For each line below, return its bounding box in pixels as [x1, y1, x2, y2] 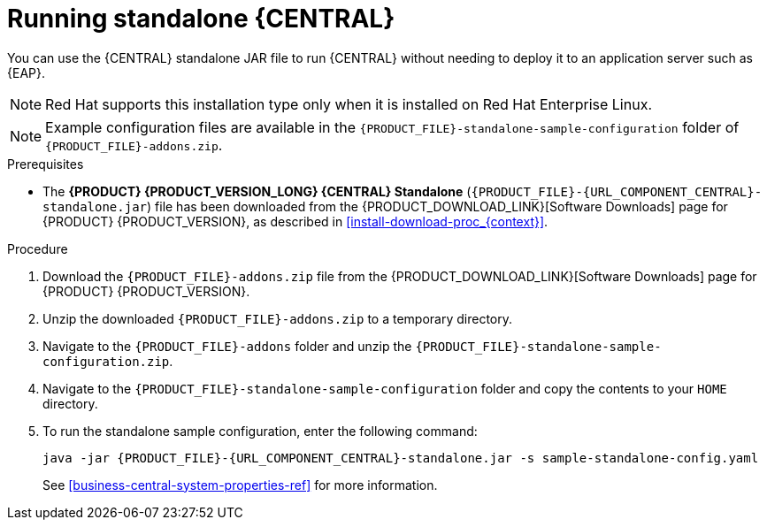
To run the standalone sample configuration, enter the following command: [42, 423, 478, 439]
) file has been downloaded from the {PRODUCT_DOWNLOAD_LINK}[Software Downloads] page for [147, 198, 728, 214]
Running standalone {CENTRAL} [7, 4, 395, 34]
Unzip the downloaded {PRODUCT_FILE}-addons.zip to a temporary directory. [42, 310, 513, 326]
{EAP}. [7, 65, 45, 80]
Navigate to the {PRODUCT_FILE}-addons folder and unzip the [42, 338, 412, 354]
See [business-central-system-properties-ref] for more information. [42, 477, 438, 493]
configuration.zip [42, 354, 170, 369]
